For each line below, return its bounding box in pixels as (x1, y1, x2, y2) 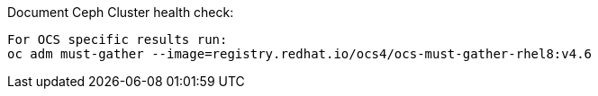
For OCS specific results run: (7, 32, 228, 47)
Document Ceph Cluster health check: (7, 4, 234, 20)
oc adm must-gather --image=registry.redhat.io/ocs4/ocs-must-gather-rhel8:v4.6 (7, 47, 593, 61)
